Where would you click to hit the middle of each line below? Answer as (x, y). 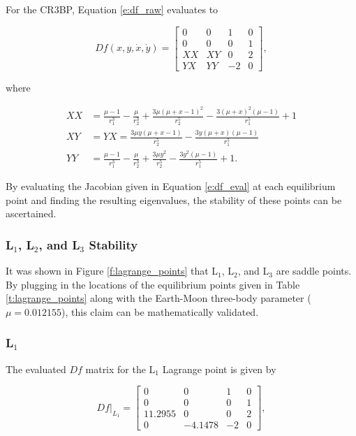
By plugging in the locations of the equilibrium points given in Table (153, 284)
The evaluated (36, 369)
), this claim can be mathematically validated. (160, 311)
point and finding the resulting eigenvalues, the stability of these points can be (174, 199)
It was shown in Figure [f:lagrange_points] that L (112, 271)
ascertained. (31, 213)
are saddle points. (314, 271)
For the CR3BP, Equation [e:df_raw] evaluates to (112, 9)
